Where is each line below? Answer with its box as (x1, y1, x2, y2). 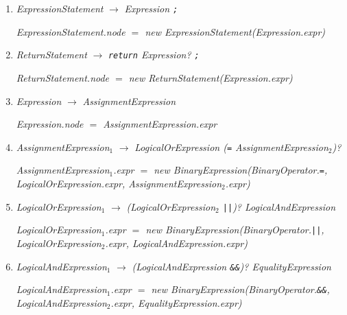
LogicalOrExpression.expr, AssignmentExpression (16, 176, 222, 190)
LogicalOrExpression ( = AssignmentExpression (134, 139, 328, 154)
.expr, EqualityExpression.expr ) (110, 295, 242, 310)
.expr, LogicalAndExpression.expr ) (105, 235, 248, 250)
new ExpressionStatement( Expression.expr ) (145, 24, 326, 38)
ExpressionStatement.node (16, 24, 125, 38)
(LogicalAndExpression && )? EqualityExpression (132, 259, 331, 273)
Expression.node (16, 117, 84, 131)
